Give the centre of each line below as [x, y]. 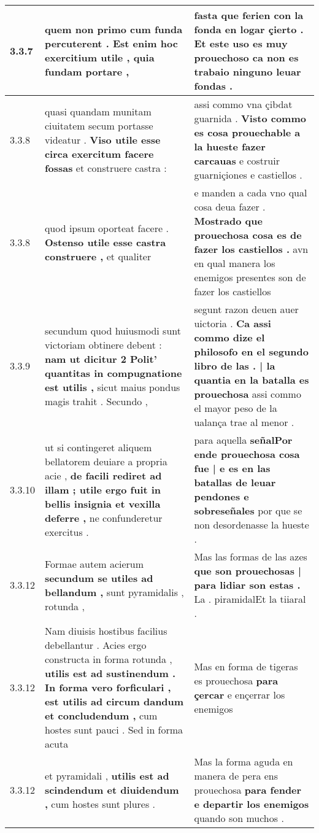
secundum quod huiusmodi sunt [113, 330]
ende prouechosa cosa [247, 454]
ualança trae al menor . [244, 422]
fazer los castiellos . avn [251, 249]
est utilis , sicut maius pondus [112, 387]
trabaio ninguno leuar [248, 72]
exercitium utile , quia [99, 57]
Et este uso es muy [241, 43]
